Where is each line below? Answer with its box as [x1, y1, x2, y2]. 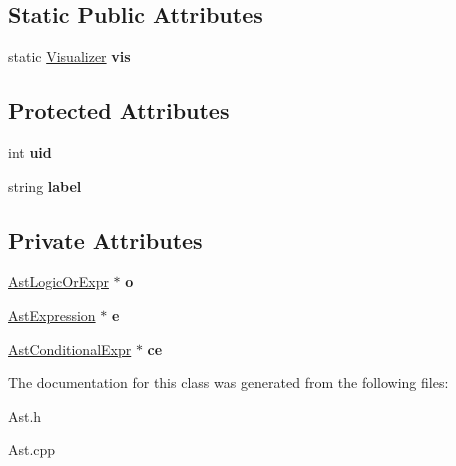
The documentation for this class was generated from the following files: [8, 372, 449, 393]
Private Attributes [8, 224, 203, 255]
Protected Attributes [8, 95, 230, 126]
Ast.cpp [8, 439, 56, 460]
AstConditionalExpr [8, 338, 132, 359]
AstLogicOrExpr [8, 271, 109, 292]
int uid [8, 142, 52, 162]
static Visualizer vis [8, 46, 131, 67]
